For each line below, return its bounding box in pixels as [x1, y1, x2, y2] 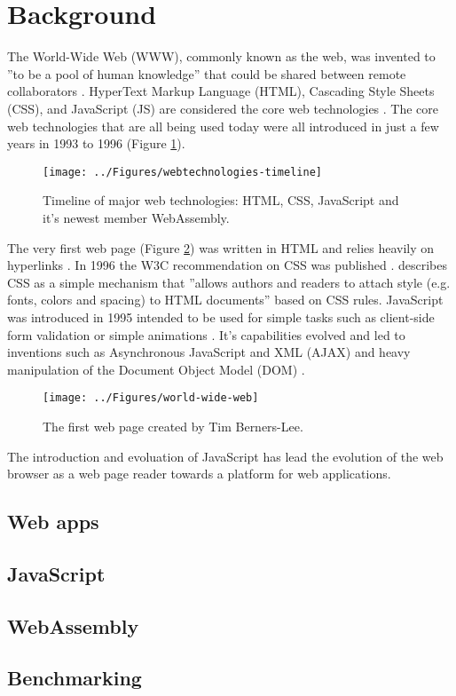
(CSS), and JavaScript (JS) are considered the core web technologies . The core [7, 99, 439, 117]
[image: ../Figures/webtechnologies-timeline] [43, 165, 322, 178]
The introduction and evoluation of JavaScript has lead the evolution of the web [7, 447, 444, 465]
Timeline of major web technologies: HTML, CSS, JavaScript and [43, 191, 399, 210]
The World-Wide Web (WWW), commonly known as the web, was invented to [7, 47, 436, 66]
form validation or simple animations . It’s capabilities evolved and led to [7, 325, 405, 344]
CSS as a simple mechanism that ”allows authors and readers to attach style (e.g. [7, 273, 451, 291]
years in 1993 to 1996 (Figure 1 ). [7, 134, 185, 153]
